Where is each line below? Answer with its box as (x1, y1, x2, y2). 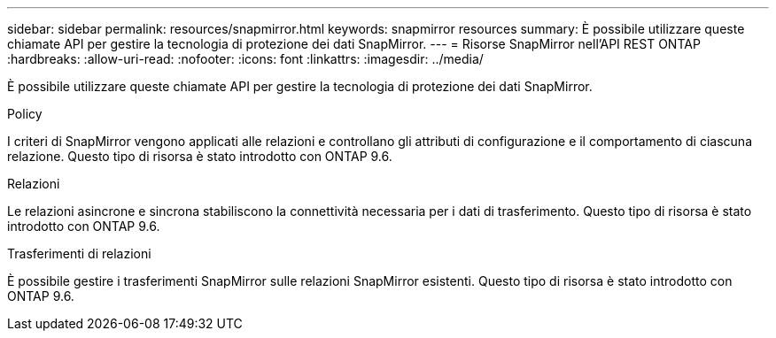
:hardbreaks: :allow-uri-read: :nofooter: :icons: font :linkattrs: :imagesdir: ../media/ (7, 51, 484, 66)
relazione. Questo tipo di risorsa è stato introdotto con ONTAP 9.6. (7, 149, 392, 164)
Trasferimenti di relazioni (7, 246, 151, 261)
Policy (7, 106, 43, 121)
